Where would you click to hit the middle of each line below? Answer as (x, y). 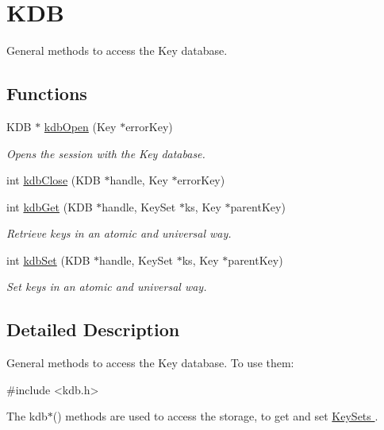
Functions (47, 93)
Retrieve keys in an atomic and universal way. (119, 233)
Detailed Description (93, 329)
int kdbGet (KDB (50, 206)
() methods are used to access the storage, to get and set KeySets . (215, 416)
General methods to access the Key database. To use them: (150, 363)
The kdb (27, 416)
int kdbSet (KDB (48, 260)
